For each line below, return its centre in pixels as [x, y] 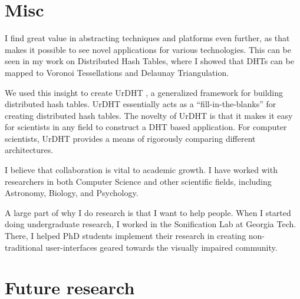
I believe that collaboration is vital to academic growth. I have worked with [141, 170]
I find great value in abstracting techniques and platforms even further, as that [147, 38]
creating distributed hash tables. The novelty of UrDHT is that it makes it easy [149, 115]
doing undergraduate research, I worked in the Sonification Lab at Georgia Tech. [151, 224]
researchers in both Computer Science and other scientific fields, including [138, 181]
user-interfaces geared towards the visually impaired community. [161, 247]
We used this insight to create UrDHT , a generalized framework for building [144, 92]
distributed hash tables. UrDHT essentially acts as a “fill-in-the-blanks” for [141, 104]
